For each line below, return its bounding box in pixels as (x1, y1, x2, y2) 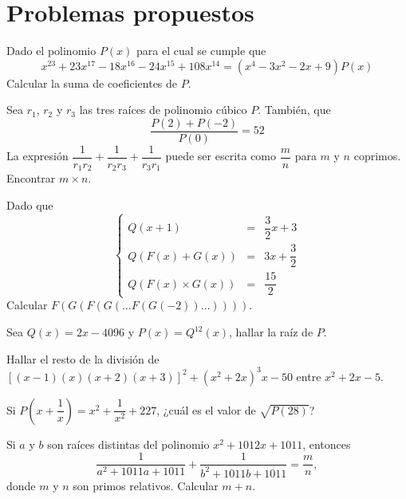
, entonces (302, 435, 351, 452)
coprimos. (353, 147, 401, 164)
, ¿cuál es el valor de (156, 401, 256, 418)
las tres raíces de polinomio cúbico (79, 101, 247, 118)
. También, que (258, 101, 331, 118)
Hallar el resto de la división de (6, 350, 160, 367)
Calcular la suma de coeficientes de (6, 74, 178, 91)
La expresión (6, 147, 69, 164)
